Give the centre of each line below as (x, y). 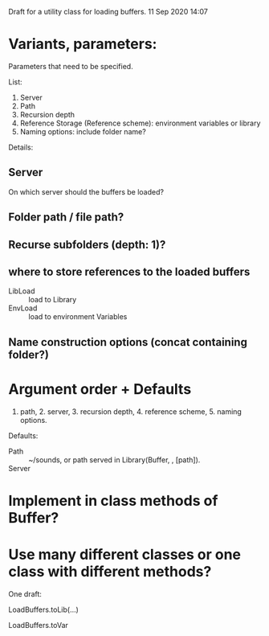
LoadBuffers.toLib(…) (43, 609)
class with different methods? (110, 572)
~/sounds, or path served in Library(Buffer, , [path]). (114, 460)
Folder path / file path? (66, 217)
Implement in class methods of (113, 501)
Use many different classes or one (125, 555)
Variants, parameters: (83, 44)
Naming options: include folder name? (83, 131)
